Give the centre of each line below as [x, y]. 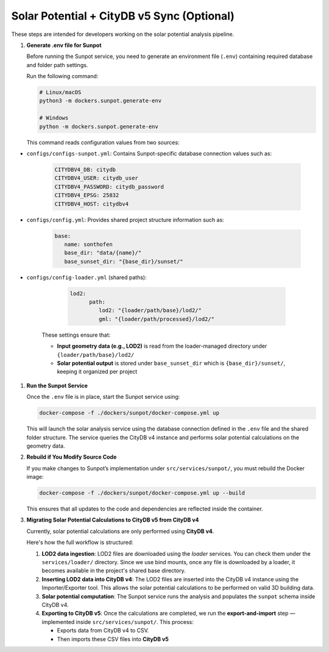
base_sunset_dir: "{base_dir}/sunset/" [124, 261]
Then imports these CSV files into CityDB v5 [113, 639]
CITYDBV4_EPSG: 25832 [87, 195]
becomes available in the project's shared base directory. [114, 571]
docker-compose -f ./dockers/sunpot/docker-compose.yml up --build [142, 493]
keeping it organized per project [97, 371]
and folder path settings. [57, 65]
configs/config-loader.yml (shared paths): [87, 277]
